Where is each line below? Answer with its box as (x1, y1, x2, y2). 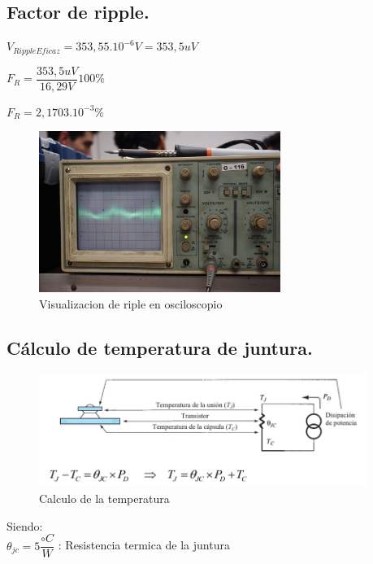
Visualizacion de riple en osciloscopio (39, 295, 223, 312)
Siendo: (7, 517, 43, 534)
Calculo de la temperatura (39, 490, 170, 507)
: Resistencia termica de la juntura (58, 536, 230, 553)
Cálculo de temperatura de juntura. (7, 334, 313, 360)
